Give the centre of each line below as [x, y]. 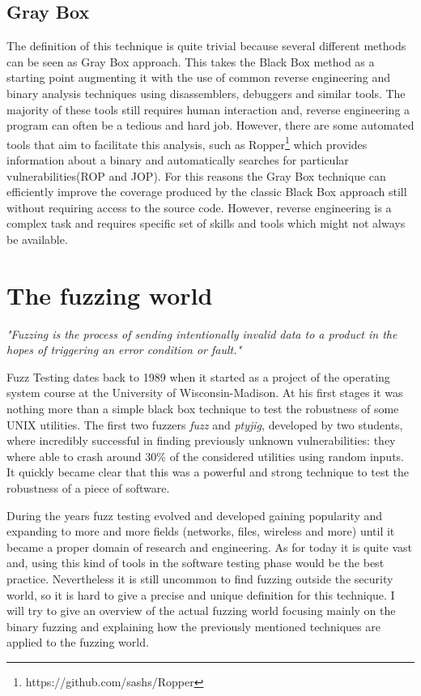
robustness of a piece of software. [88, 488]
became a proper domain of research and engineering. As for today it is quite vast [210, 547]
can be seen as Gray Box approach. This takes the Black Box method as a [191, 61]
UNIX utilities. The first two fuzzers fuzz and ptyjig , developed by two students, [205, 424]
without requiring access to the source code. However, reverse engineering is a [199, 207]
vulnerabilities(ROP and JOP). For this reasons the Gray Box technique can [196, 175]
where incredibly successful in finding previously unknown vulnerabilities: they [201, 440]
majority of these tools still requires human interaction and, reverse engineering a [208, 109]
